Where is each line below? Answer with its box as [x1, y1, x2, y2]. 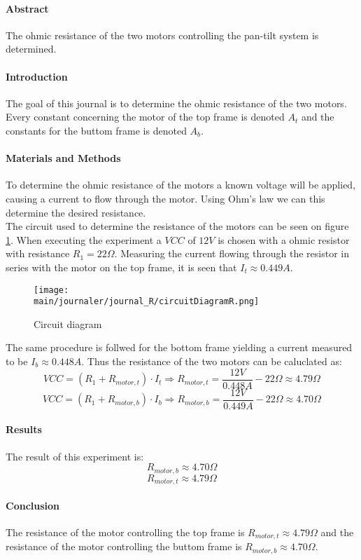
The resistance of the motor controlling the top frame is [6, 524, 245, 539]
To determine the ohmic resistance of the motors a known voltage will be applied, [6, 177, 356, 192]
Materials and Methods [6, 151, 121, 165]
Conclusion [6, 498, 60, 512]
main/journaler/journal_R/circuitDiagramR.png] [34, 296, 260, 307]
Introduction [6, 69, 68, 83]
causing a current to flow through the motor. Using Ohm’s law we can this [6, 191, 325, 205]
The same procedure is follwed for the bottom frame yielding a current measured [6, 340, 353, 355]
